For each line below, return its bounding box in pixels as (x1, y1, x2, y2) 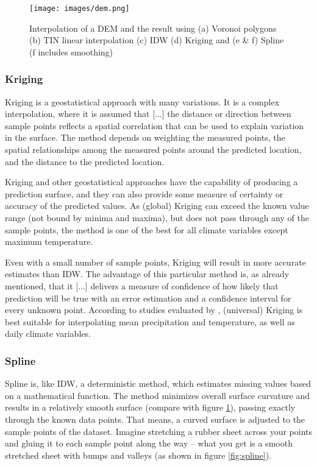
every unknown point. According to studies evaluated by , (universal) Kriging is (5, 303, 303, 316)
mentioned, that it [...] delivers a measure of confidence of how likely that (5, 279, 279, 292)
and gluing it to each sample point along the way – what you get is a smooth (5, 437, 293, 450)
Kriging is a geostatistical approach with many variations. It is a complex (5, 95, 280, 108)
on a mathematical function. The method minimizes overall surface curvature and (5, 389, 310, 401)
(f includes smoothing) (29, 45, 113, 58)
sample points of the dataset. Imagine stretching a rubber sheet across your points (5, 425, 313, 437)
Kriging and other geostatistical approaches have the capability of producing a (5, 175, 298, 188)
